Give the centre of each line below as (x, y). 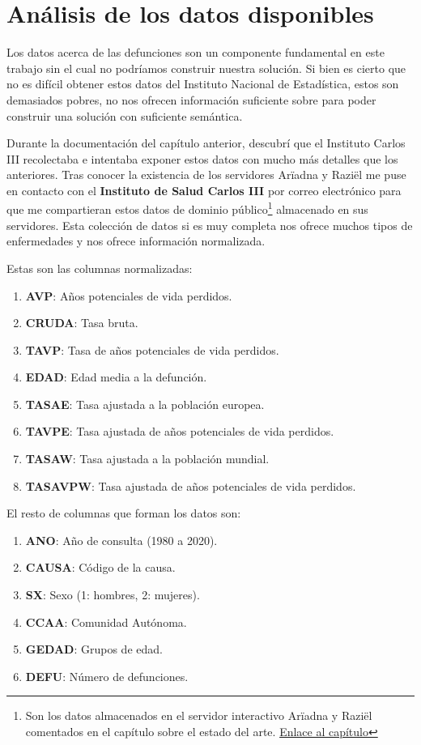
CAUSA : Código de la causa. (100, 567)
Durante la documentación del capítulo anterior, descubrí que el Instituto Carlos (206, 143)
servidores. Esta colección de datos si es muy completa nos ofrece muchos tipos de (210, 225)
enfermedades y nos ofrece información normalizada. (136, 241)
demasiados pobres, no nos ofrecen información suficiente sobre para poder (191, 99)
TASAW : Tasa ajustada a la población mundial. (147, 459)
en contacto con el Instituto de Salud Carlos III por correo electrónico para (204, 190)
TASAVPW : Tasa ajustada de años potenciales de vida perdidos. (191, 485)
